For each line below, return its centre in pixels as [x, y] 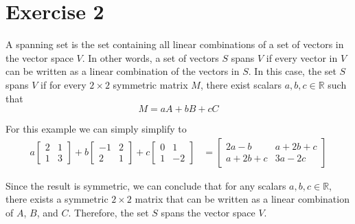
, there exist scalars [241, 84]
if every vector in [302, 57]
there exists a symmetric [57, 199]
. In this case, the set [292, 71]
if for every [64, 84]
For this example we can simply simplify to [96, 129]
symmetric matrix [150, 84]
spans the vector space [208, 212]
